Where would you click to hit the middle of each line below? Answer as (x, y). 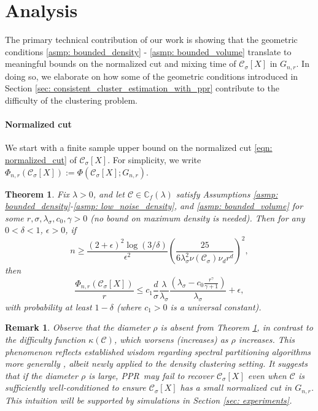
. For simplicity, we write (154, 159)
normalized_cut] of (41, 159)
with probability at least (48, 306)
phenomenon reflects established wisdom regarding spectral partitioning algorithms (158, 351)
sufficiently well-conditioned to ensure (76, 387)
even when (267, 375)
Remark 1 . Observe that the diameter (78, 327)
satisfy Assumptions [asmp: (227, 194)
